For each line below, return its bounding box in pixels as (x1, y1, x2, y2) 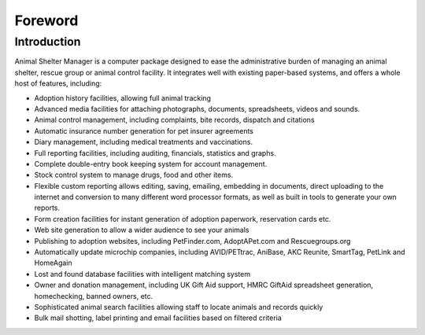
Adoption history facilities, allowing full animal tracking (34, 93, 212, 102)
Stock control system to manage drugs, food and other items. (34, 170, 234, 180)
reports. (34, 203, 61, 212)
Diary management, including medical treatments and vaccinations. (34, 138, 253, 147)
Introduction (14, 35, 81, 49)
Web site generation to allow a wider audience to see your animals (34, 225, 249, 235)
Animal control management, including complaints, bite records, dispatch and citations (34, 115, 315, 125)
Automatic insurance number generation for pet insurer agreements (34, 126, 253, 135)
